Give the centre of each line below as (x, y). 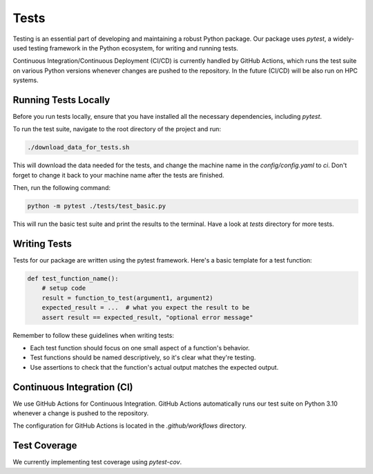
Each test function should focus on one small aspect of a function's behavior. (140, 348)
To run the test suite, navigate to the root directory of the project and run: (117, 129)
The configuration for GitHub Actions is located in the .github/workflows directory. (130, 426)
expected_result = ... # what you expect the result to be (146, 308)
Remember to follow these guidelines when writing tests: (93, 335)
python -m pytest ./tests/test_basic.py (96, 206)
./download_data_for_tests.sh (78, 148)
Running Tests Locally (61, 100)
